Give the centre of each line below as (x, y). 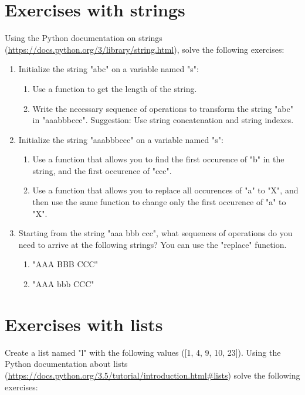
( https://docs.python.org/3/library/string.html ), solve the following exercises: (145, 49)
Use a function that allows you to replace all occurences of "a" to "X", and (165, 190)
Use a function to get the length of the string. (115, 88)
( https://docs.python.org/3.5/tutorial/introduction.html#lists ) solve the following (152, 375)
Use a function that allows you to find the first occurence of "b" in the (158, 159)
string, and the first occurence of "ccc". (102, 170)
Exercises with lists (84, 324)
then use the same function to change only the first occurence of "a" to (159, 202)
